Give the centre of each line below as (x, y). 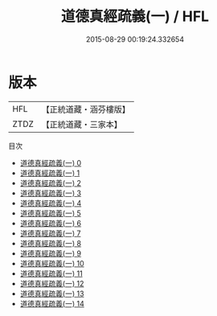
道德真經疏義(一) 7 (50, 233)
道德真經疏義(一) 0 (51, 162)
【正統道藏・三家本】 (82, 124)
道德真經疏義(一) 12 (52, 283)
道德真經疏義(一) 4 (51, 203)
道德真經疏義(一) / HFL (135, 16)
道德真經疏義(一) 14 (52, 303)
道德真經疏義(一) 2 (51, 183)
